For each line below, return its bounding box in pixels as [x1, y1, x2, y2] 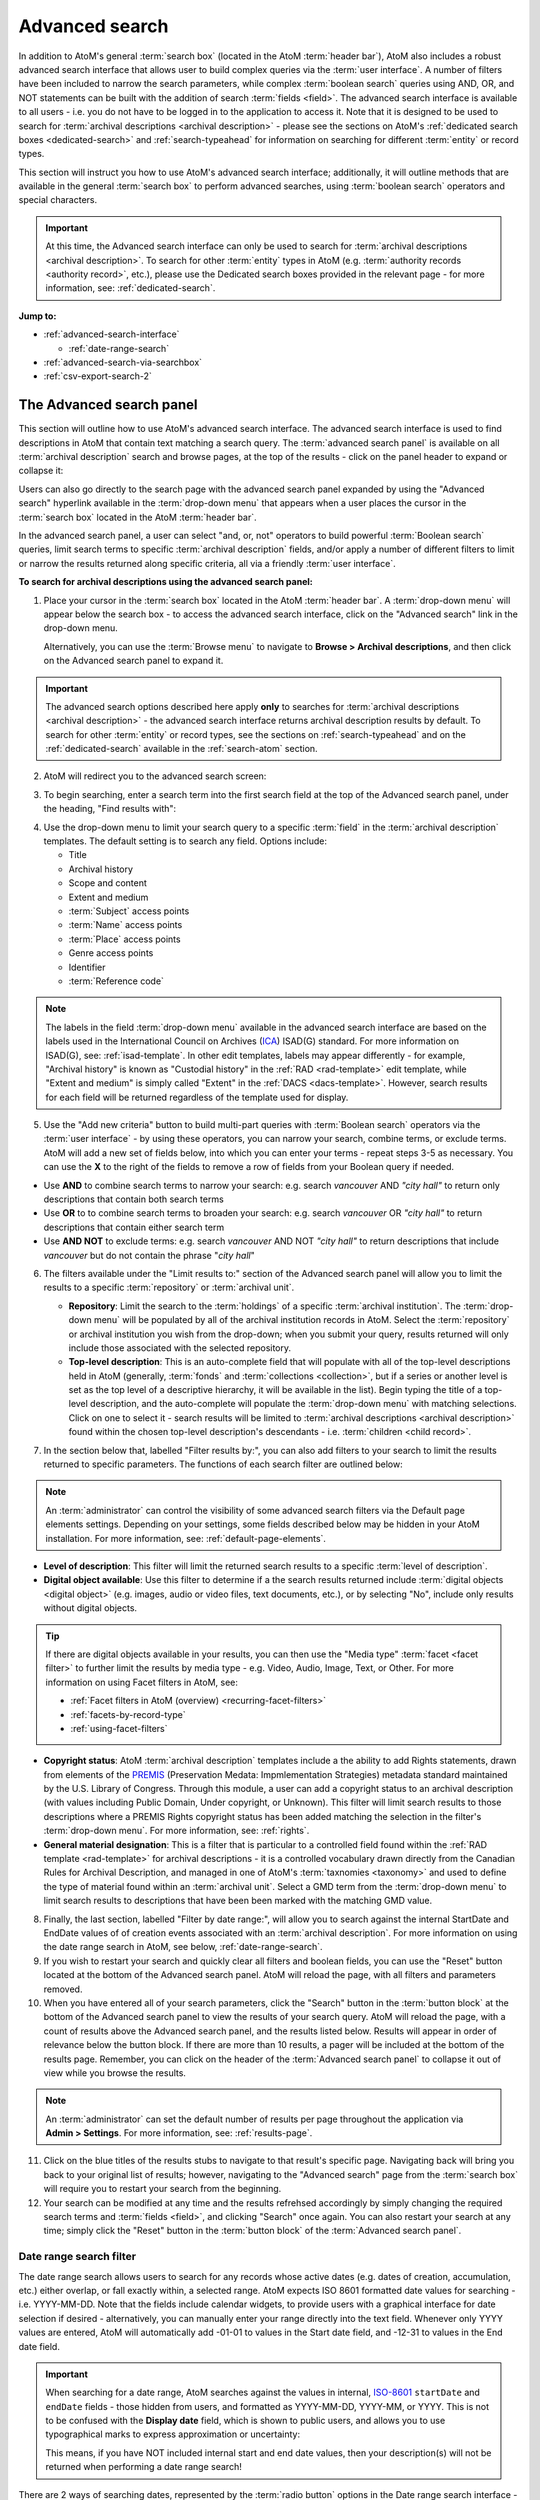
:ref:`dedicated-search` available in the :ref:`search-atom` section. [45, 743, 319, 755]
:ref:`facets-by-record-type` [70, 1708, 186, 1720]
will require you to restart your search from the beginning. [43, 2183, 282, 2195]
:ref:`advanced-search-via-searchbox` [43, 356, 203, 368]
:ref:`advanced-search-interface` [43, 328, 180, 340]
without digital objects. [43, 1602, 138, 1614]
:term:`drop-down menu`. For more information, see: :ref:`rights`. [43, 1825, 310, 1837]
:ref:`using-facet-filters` [70, 1722, 169, 1734]
